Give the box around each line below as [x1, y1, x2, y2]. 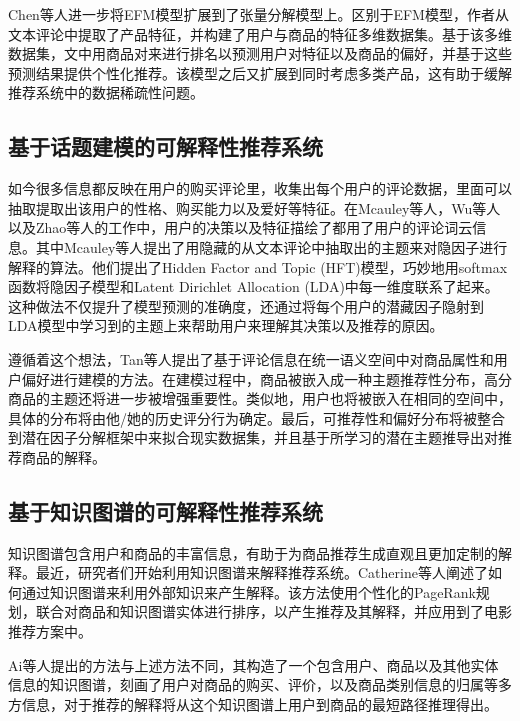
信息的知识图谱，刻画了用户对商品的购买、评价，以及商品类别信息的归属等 [8, 674, 498, 695]
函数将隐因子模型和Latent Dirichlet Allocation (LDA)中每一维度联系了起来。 [8, 276, 499, 297]
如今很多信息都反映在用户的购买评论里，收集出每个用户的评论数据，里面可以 [8, 178, 512, 199]
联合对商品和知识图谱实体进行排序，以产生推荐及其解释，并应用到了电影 [35, 601, 512, 622]
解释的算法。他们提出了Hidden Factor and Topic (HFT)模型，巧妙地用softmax [8, 256, 508, 277]
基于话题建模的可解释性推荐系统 [8, 131, 323, 162]
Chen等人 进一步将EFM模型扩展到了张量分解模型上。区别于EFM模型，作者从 [8, 4, 509, 24]
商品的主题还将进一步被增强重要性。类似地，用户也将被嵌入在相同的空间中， [8, 388, 512, 409]
